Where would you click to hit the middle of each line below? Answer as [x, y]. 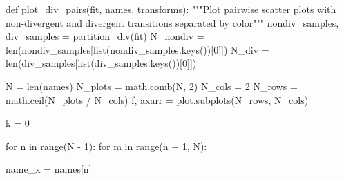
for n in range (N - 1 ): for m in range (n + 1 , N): [106, 146]
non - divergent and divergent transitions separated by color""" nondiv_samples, [172, 22]
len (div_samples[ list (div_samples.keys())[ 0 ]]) [101, 63]
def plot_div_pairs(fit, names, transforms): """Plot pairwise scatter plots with [171, 9]
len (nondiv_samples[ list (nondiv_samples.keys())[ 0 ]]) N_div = [137, 49]
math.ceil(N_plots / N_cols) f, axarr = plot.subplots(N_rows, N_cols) [157, 99]
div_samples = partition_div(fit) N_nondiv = [105, 36]
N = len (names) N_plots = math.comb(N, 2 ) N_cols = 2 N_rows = [152, 86]
